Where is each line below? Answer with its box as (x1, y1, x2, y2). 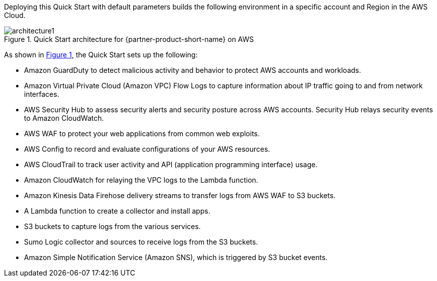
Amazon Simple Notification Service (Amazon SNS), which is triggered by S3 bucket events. (24, 253, 328, 262)
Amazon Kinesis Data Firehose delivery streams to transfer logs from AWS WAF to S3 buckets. (24, 191, 336, 200)
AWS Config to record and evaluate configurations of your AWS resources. (24, 145, 270, 153)
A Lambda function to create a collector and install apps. (24, 207, 210, 215)
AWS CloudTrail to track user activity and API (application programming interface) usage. (24, 160, 318, 169)
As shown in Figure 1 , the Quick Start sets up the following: (4, 50, 198, 59)
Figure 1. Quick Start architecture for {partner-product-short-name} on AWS (4, 35, 254, 43)
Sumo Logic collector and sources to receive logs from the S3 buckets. (24, 238, 258, 246)
